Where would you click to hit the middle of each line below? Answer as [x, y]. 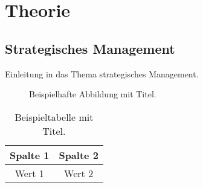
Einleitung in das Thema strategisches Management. [102, 73]
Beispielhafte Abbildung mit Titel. [93, 94]
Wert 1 [29, 173]
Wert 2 [79, 173]
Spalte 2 [79, 155]
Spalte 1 [30, 155]
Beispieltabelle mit [54, 117]
